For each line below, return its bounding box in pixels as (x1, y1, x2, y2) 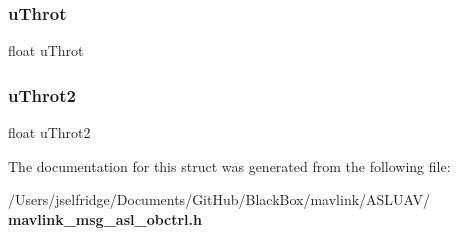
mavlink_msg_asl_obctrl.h (8, 208, 202, 229)
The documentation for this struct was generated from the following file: (8, 155, 451, 176)
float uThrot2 (8, 122, 91, 143)
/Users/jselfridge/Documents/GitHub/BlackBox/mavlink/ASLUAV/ (8, 189, 431, 210)
